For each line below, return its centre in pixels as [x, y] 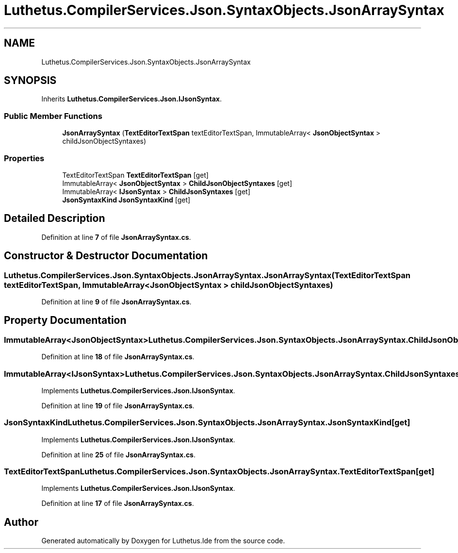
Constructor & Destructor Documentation [106, 256]
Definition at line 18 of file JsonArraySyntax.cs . [118, 357]
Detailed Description [55, 218]
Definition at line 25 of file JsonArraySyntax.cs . [119, 454]
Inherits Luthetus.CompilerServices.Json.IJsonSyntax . [131, 99]
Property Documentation [65, 320]
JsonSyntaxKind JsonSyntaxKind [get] [126, 200]
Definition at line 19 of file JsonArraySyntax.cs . [118, 405]
